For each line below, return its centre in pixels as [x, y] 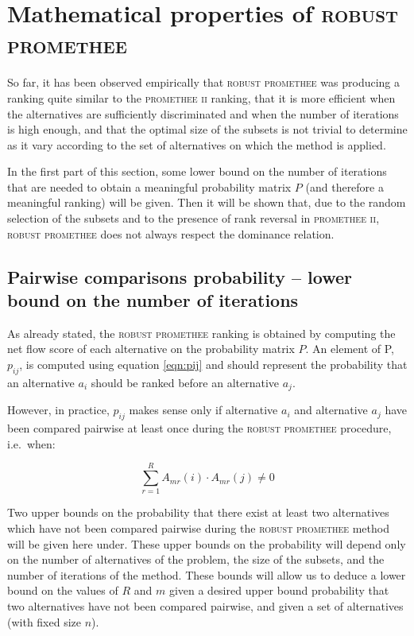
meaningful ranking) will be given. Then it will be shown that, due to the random [207, 202]
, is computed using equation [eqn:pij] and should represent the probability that [213, 365]
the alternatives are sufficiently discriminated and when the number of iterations [203, 113]
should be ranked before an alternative [185, 382]
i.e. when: [31, 443]
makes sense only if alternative [203, 410]
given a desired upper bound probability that [279, 590]
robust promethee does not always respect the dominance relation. [171, 233]
